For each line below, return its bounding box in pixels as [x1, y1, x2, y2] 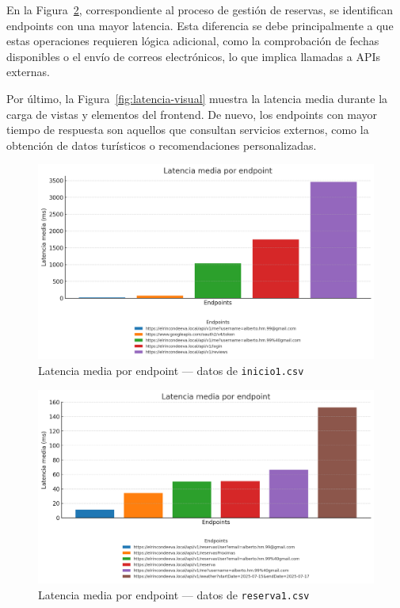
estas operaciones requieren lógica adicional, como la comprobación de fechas [6, 33, 379, 49]
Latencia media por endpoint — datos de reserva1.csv [38, 586, 310, 602]
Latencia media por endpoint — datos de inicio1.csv [38, 361, 304, 378]
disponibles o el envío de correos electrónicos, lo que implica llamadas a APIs [6, 48, 381, 64]
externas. [6, 63, 50, 80]
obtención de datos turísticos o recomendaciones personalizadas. [6, 136, 317, 153]
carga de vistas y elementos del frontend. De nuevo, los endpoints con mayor [6, 105, 378, 122]
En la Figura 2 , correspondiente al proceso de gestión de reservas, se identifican [6, 2, 393, 17]
